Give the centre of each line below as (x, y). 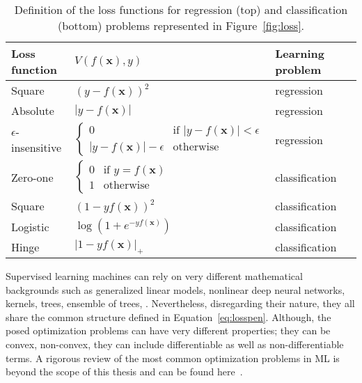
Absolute (33, 110)
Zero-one (32, 177)
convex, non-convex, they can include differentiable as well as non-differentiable (175, 344)
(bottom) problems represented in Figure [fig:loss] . (181, 25)
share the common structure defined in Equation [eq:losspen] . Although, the (168, 316)
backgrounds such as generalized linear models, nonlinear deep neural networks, (175, 289)
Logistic (30, 226)
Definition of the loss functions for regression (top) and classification (181, 9)
